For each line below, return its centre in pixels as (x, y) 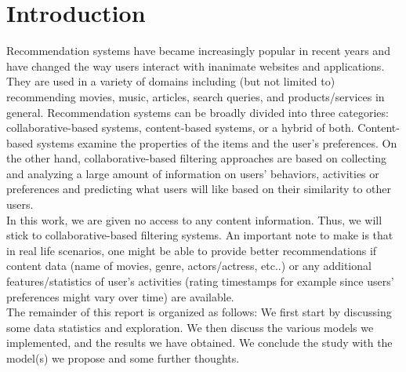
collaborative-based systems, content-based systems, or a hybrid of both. (180, 128)
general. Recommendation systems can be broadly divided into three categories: (198, 112)
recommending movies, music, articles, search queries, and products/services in (196, 96)
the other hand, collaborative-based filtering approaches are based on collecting (196, 158)
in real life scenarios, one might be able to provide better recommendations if (192, 250)
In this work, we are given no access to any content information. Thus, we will (194, 219)
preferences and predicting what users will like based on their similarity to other (199, 189)
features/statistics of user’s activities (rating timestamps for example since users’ (200, 281)
